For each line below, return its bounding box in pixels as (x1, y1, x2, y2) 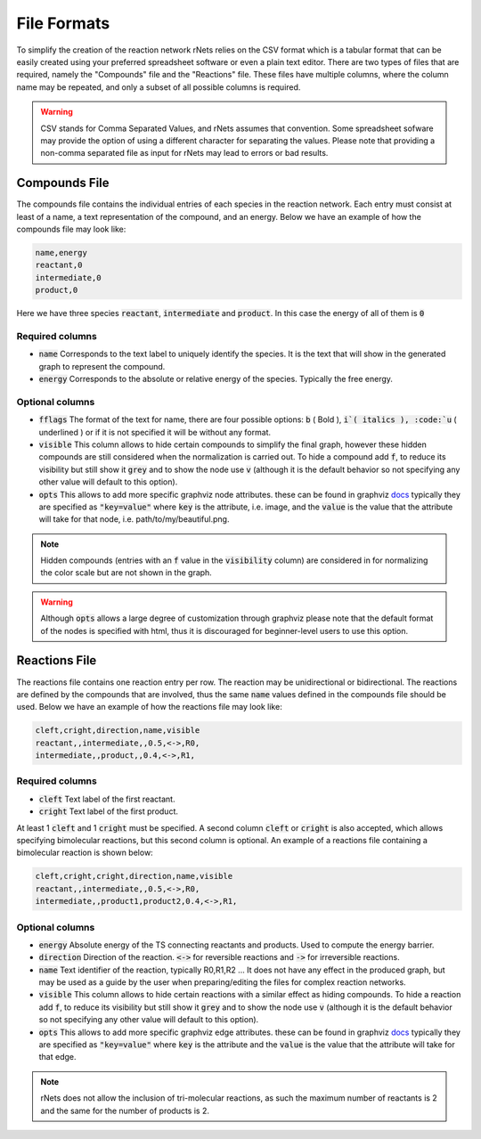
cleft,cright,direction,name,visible (35, 726, 200, 736)
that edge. (38, 1052, 77, 1062)
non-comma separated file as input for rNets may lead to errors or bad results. (40, 148, 329, 159)
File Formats (16, 13, 110, 33)
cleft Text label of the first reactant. (38, 793, 175, 804)
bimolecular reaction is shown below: (16, 847, 153, 858)
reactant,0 (35, 260, 83, 271)
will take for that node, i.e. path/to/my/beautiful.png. (38, 514, 230, 525)
